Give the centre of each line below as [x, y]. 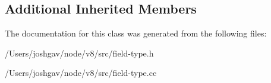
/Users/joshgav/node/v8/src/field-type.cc [81, 73]
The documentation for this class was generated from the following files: [136, 33]
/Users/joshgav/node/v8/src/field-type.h [79, 53]
